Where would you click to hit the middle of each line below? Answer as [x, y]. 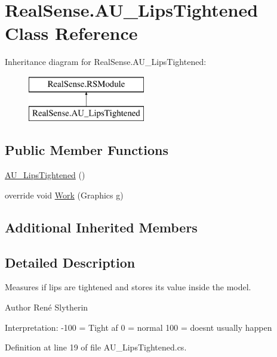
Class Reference [71, 33]
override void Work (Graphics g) [64, 195]
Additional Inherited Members [101, 227]
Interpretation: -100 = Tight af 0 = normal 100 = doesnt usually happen [138, 327]
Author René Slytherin [47, 307]
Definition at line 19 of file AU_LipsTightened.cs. [96, 347]
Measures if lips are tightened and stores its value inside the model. [128, 287]
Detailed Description [70, 262]
